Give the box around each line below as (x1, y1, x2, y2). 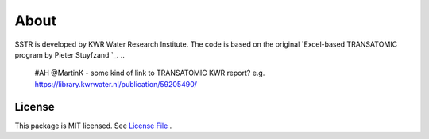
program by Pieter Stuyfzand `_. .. (14, 50, 125, 59)
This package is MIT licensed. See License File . (14, 121, 172, 130)
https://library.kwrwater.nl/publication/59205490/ (34, 79, 198, 88)
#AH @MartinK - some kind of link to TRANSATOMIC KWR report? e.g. (34, 68, 265, 78)
